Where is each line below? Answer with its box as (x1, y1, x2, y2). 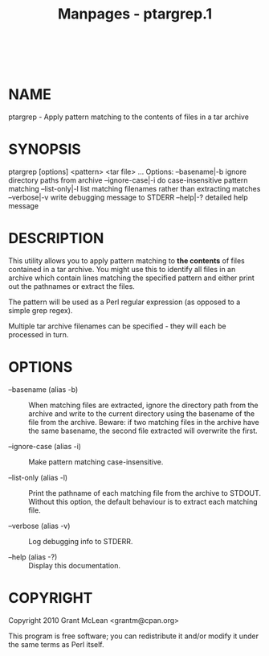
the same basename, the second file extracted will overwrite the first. (28, 426, 258, 435)
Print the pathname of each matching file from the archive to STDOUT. (28, 488, 261, 497)
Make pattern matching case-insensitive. (28, 456, 164, 467)
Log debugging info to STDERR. (28, 536, 133, 546)
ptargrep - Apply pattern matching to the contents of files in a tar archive (8, 112, 249, 122)
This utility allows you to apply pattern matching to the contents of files (8, 256, 245, 266)
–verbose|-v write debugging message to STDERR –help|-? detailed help (8, 192, 249, 202)
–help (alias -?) (8, 552, 58, 562)
